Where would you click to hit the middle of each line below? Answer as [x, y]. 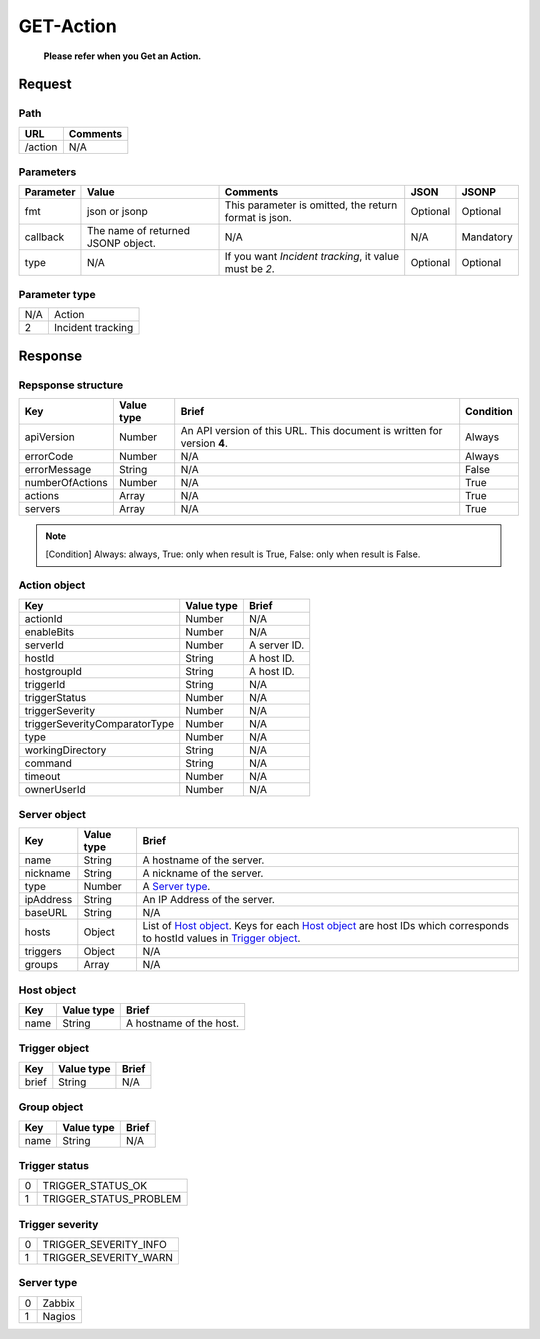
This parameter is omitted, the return [311, 205]
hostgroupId [53, 671]
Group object [51, 1107]
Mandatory [487, 237]
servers [42, 508]
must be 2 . [249, 269]
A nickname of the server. [203, 873]
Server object [52, 814]
